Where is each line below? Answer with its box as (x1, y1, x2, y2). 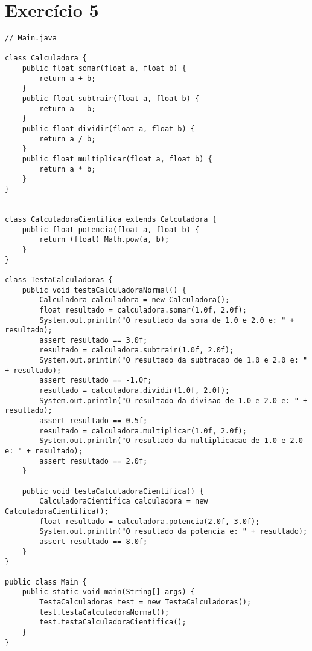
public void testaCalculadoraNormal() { (22, 285, 186, 294)
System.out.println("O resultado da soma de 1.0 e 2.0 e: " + (39, 316, 294, 325)
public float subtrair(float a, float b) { (22, 94, 200, 103)
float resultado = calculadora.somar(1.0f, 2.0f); (39, 305, 247, 314)
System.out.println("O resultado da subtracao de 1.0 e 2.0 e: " (39, 356, 308, 365)
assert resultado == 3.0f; (39, 335, 148, 345)
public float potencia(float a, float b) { (22, 225, 200, 234)
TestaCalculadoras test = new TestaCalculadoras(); (39, 597, 252, 606)
